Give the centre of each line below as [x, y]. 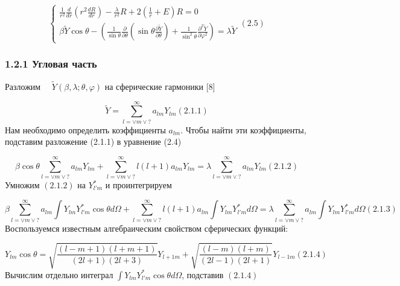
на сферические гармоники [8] [160, 86]
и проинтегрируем [138, 185]
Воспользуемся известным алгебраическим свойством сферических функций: [147, 228]
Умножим [22, 185]
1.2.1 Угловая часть [51, 64]
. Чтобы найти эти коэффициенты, [243, 129]
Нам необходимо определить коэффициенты [85, 129]
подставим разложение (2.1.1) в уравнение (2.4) [93, 141]
